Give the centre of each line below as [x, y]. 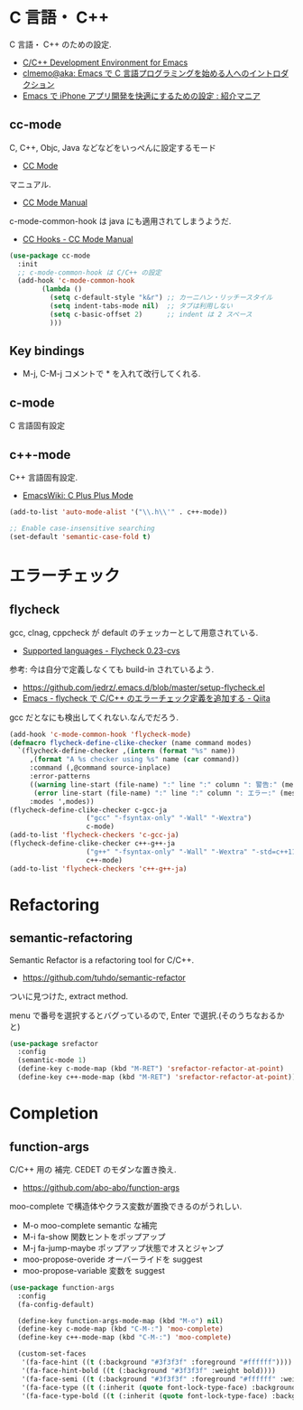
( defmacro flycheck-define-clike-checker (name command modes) [131, 742]
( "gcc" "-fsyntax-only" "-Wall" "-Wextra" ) [169, 818]
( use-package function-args [62, 1287]
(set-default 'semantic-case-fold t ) [80, 537]
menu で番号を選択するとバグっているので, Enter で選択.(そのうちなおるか [147, 1015]
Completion [54, 1113]
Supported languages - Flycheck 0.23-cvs [101, 650]
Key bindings [47, 351]
